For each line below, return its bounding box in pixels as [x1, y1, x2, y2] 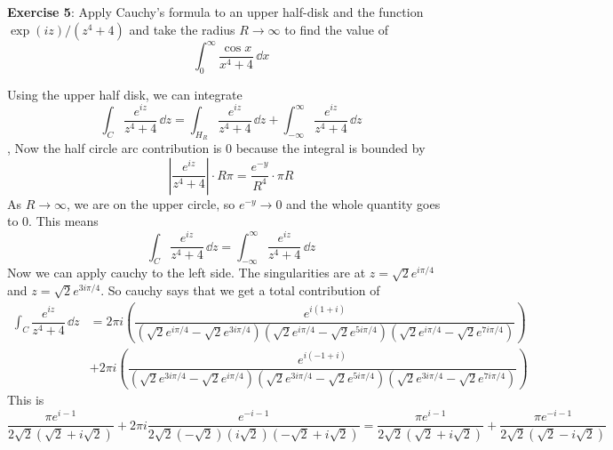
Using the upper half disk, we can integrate [7, 84, 243, 103]
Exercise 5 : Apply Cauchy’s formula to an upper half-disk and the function [7, 3, 424, 20]
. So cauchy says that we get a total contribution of [100, 280, 380, 299]
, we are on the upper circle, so [67, 194, 235, 213]
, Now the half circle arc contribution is [7, 139, 222, 157]
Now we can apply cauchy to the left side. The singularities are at [7, 263, 366, 282]
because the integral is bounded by [235, 139, 426, 157]
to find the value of [284, 20, 388, 38]
